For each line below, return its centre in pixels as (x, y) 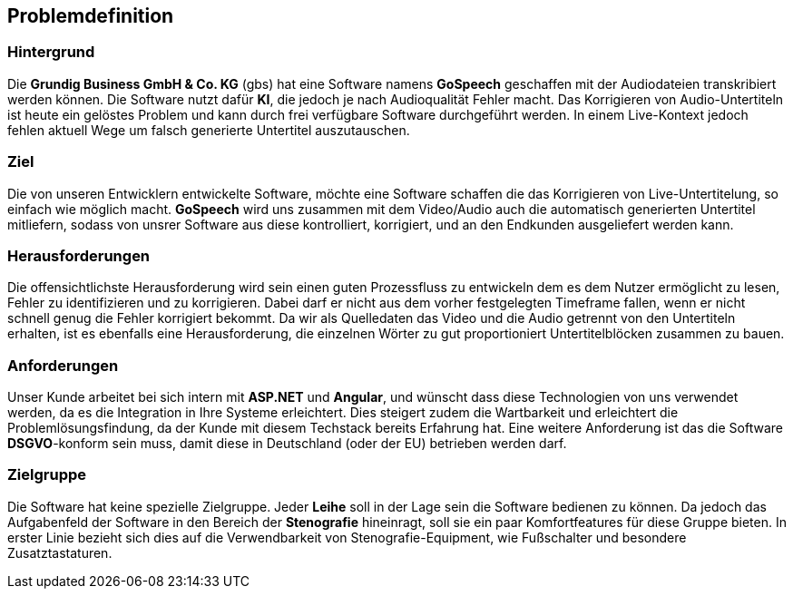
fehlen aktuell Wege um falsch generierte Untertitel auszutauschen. (209, 130)
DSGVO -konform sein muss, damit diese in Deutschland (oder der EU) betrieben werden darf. (287, 444)
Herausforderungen (79, 255)
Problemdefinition (91, 16)
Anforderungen (63, 365)
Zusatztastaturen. (60, 552)
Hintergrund (51, 52)
